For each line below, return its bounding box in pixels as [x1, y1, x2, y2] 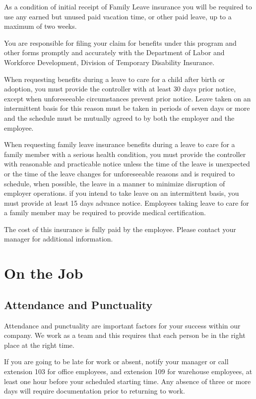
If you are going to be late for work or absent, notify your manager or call [4, 356, 229, 367]
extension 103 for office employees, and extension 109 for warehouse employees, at [4, 366, 253, 377]
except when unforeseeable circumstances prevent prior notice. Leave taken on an [4, 93, 251, 103]
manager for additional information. [4, 234, 113, 244]
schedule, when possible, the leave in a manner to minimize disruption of [4, 178, 225, 188]
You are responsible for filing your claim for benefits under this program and [4, 37, 237, 48]
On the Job [4, 263, 83, 283]
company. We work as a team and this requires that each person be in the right [4, 330, 246, 340]
